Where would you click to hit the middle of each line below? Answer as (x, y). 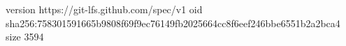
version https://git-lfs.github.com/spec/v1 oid (104, 9)
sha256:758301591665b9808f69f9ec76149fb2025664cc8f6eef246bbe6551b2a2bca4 (173, 23)
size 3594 (25, 37)
